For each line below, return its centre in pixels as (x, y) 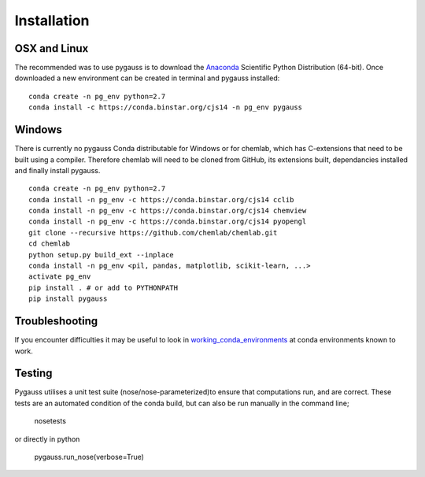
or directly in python (47, 439)
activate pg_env (60, 277)
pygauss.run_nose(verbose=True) (89, 457)
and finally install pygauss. (57, 170)
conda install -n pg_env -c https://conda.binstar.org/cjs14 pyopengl (168, 222)
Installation (52, 20)
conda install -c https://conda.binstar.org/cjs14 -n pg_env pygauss (166, 107)
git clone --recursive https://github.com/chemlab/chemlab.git (153, 233)
